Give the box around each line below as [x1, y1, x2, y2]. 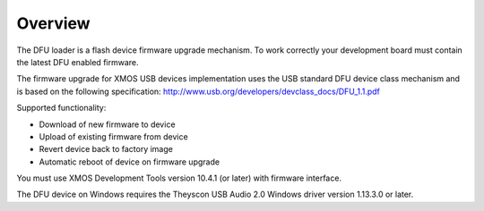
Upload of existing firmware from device [39, 131, 188, 142]
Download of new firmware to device [39, 119, 176, 130]
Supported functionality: [16, 103, 107, 114]
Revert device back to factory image [39, 144, 174, 155]
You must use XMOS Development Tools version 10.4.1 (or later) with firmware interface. [16, 173, 342, 183]
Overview [16, 13, 91, 33]
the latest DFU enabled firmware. [16, 56, 139, 67]
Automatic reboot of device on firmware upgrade [39, 156, 220, 167]
